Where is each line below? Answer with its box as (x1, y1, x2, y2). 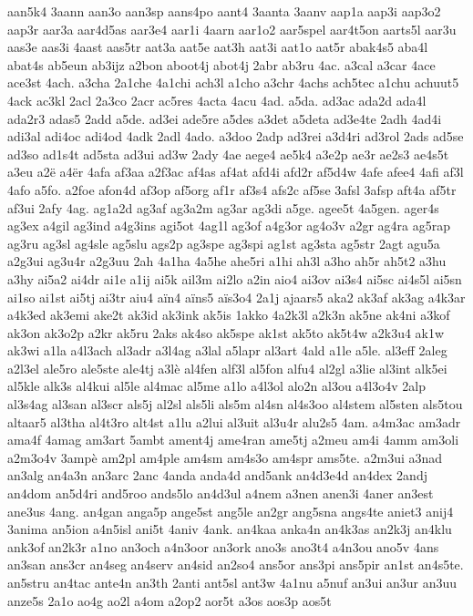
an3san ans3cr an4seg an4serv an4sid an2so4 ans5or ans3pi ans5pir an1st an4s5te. (7, 555, 464, 574)
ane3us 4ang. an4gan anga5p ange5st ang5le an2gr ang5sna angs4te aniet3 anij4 (7, 501, 454, 520)
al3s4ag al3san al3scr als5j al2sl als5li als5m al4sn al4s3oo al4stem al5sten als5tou (7, 395, 463, 414)
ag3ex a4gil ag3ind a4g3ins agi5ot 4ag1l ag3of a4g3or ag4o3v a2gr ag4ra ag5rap (7, 216, 450, 235)
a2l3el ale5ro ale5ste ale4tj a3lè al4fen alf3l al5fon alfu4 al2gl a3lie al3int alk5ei (7, 358, 447, 377)
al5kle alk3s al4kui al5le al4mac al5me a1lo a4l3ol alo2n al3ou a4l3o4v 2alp (7, 376, 426, 395)
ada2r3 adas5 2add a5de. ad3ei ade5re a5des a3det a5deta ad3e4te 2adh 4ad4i (7, 108, 442, 128)
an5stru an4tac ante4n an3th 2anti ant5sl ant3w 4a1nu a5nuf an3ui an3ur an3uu (7, 573, 458, 591)
